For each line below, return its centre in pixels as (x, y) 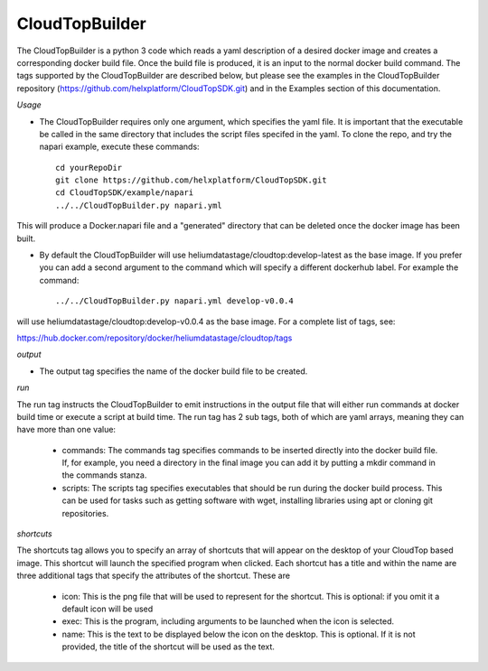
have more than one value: (66, 430)
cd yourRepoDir (89, 168)
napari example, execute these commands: (119, 147)
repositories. (85, 513)
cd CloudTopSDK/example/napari (125, 193)
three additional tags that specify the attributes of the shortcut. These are (154, 576)
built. (26, 238)
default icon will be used (108, 609)
